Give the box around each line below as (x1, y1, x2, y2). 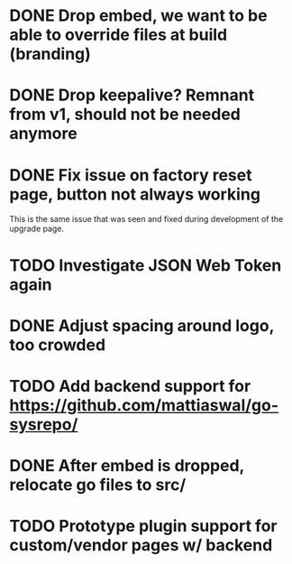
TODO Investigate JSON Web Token (9, 254, 282, 275)
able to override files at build (9, 24, 228, 45)
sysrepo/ (9, 414, 78, 434)
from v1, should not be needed (9, 105, 242, 125)
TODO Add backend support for (9, 375, 251, 396)
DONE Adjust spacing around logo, (9, 315, 275, 336)
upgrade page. (9, 223, 65, 235)
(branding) (9, 44, 92, 64)
